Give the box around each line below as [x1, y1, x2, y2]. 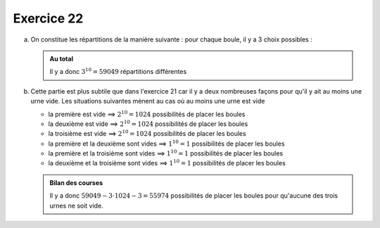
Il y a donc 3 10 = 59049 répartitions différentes [49, 67, 187, 76]
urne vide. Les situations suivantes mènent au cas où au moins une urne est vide [30, 97, 265, 106]
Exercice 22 [13, 11, 84, 26]
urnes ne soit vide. [49, 201, 103, 210]
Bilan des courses [49, 178, 103, 186]
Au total [49, 54, 74, 63]
